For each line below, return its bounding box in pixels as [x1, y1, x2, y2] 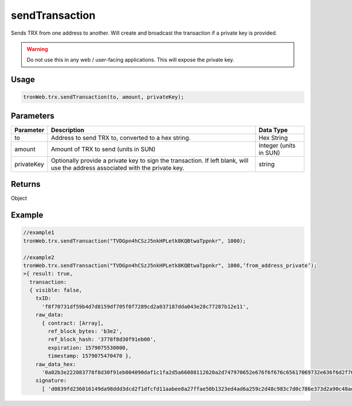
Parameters [11, 110, 55, 120]
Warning [26, 45, 48, 52]
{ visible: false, [29, 287, 82, 294]
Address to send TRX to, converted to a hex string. [50, 133, 191, 142]
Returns [11, 179, 41, 189]
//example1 [23, 229, 55, 236]
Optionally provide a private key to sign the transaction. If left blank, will [50, 156, 249, 165]
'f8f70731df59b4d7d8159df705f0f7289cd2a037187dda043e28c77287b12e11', [42, 303, 249, 310]
